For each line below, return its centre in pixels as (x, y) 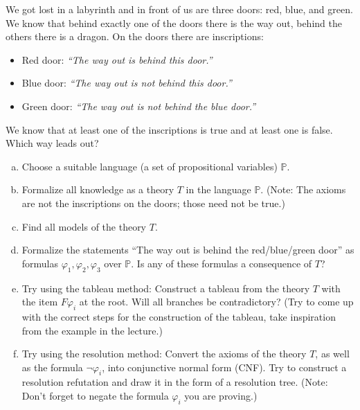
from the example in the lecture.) (92, 330)
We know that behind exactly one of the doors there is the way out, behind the (174, 23)
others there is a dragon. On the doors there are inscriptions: (135, 36)
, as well (332, 354)
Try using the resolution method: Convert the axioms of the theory (164, 354)
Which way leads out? (52, 143)
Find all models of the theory (84, 226)
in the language (218, 189)
